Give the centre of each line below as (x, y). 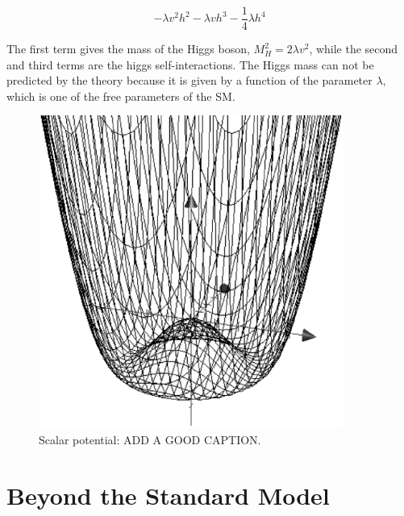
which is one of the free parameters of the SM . (121, 96)
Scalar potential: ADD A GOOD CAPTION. (150, 439)
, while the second (354, 49)
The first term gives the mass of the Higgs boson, (128, 49)
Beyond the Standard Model (168, 495)
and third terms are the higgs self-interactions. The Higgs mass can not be (190, 64)
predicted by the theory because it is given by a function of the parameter (190, 80)
